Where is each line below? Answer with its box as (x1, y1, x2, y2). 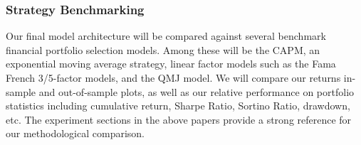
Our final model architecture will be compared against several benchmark (6, 28, 326, 43)
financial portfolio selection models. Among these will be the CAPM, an (6, 42, 320, 57)
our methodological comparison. (6, 126, 145, 141)
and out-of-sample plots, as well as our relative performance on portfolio (38, 84, 355, 99)
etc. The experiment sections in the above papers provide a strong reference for (6, 112, 352, 127)
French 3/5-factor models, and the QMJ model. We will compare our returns (6, 70, 341, 85)
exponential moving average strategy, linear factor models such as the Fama (6, 56, 336, 71)
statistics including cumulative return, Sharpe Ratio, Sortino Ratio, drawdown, (6, 98, 350, 113)
